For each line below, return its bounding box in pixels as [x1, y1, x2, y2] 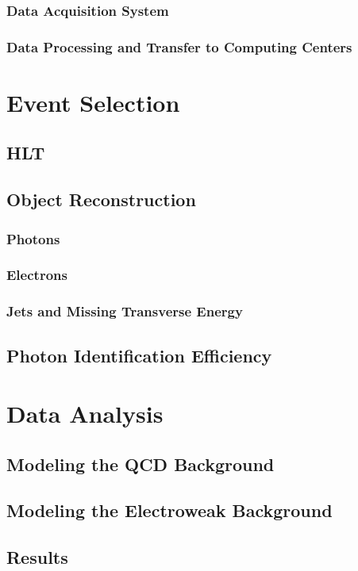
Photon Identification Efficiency [6, 343, 272, 367]
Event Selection [6, 86, 180, 118]
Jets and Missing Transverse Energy [6, 301, 243, 321]
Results [6, 545, 68, 569]
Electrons [6, 265, 67, 285]
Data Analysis [6, 397, 164, 430]
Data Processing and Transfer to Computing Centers [6, 36, 352, 56]
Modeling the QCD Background [6, 451, 275, 476]
